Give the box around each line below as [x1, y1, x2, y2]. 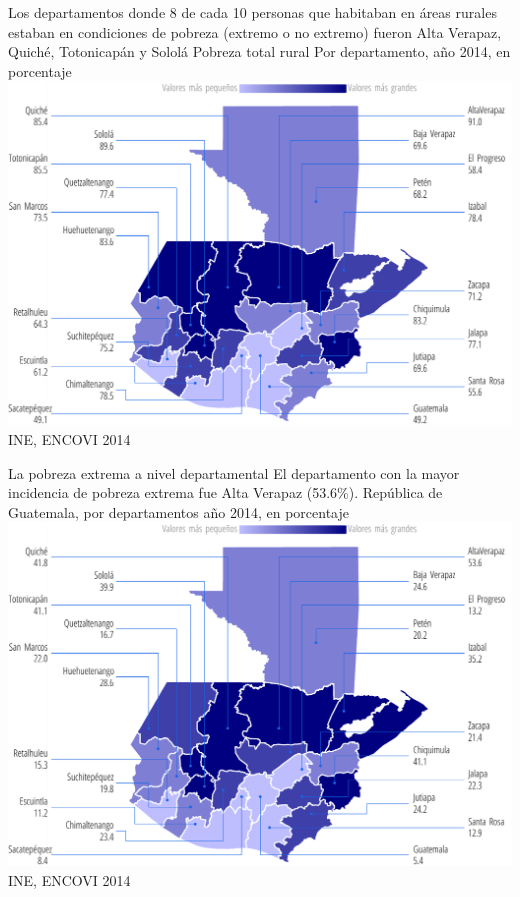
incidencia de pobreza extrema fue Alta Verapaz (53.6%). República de [8, 482, 443, 503]
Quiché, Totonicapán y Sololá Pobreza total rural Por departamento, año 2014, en [8, 41, 511, 62]
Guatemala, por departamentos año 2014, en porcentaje [8, 501, 349, 522]
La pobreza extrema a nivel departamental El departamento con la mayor [8, 462, 460, 483]
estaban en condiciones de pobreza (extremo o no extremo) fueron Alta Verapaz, [8, 21, 502, 42]
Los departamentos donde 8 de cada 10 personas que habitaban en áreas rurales [8, 2, 497, 22]
